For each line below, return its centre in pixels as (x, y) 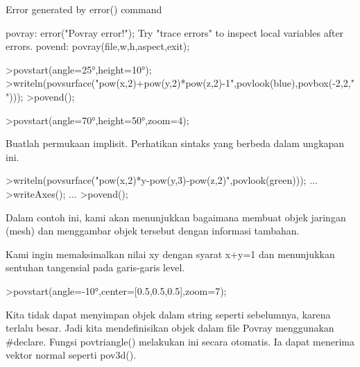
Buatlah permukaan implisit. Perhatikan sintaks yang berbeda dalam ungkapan (175, 143)
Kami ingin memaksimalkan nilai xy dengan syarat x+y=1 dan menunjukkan (170, 254)
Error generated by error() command (84, 9)
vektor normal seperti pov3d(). (71, 355)
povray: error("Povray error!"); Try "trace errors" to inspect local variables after (175, 32)
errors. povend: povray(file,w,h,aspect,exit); (98, 46)
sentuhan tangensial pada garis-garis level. (95, 267)
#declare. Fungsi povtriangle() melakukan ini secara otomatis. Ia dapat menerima (180, 341)
